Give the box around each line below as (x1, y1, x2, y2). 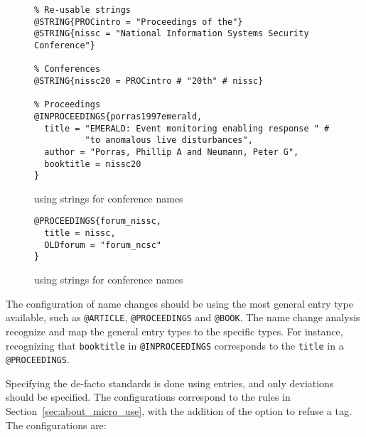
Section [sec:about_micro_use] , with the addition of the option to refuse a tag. (6, 404, 352, 418)
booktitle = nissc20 (44, 158, 141, 169)
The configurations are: (6, 417, 107, 432)
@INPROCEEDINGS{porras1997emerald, (34, 111, 203, 122)
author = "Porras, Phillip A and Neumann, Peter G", (44, 146, 299, 157)
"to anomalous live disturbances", (85, 135, 253, 146)
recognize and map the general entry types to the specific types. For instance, (6, 323, 343, 338)
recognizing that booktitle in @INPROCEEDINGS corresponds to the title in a (6, 338, 344, 352)
